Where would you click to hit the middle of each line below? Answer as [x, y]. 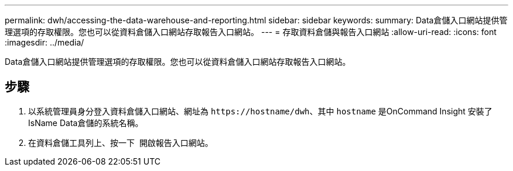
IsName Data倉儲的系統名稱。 [86, 123]
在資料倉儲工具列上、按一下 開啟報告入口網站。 [121, 142]
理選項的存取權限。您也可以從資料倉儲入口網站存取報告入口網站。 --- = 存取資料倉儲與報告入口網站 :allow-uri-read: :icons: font [251, 32]
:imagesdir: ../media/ [45, 42]
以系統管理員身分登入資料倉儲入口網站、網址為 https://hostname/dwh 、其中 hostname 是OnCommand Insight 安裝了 [260, 111]
